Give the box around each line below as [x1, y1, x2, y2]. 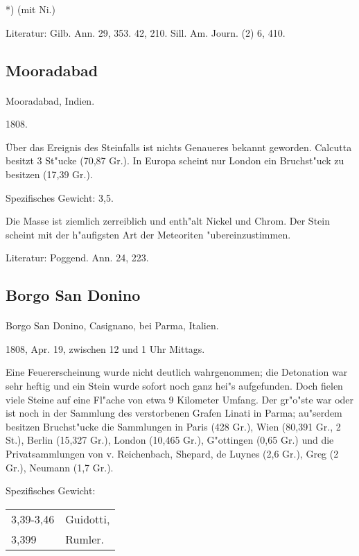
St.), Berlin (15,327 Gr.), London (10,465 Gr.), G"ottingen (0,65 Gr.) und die [6, 433, 334, 447]
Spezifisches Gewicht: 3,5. [6, 190, 114, 205]
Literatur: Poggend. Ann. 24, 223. [6, 250, 149, 265]
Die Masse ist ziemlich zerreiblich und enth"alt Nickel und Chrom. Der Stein [6, 214, 330, 228]
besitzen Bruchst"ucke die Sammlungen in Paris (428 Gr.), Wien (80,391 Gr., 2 [6, 419, 341, 433]
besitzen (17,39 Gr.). [6, 166, 93, 181]
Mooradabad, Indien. [6, 93, 95, 107]
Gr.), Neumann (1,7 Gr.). [6, 460, 114, 474]
